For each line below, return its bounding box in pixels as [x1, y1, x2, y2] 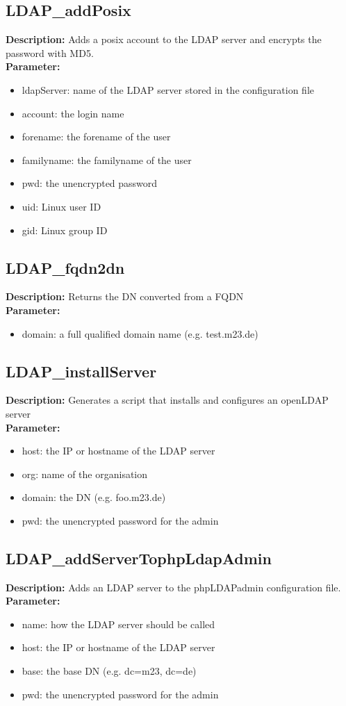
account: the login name [22, 106, 124, 120]
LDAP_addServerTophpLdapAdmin [6, 547, 272, 568]
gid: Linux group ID [22, 222, 108, 237]
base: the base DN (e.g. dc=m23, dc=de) [22, 664, 197, 678]
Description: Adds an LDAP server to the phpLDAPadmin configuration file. [6, 580, 341, 594]
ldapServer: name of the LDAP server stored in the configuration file [22, 82, 315, 97]
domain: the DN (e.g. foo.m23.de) [22, 490, 166, 504]
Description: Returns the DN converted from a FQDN [6, 289, 244, 304]
